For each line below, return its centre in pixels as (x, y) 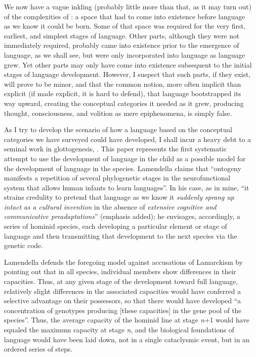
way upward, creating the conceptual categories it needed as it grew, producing (124, 103)
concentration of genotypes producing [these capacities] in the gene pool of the (123, 310)
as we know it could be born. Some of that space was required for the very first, (125, 26)
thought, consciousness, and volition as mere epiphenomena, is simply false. (118, 113)
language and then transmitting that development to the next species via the (121, 235)
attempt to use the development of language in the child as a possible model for (125, 158)
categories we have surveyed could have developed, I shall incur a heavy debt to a (128, 139)
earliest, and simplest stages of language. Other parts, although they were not (122, 35)
